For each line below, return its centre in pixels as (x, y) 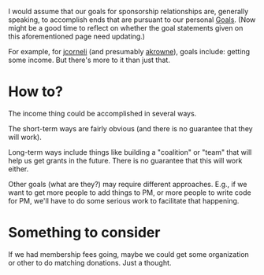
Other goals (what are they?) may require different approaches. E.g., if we (128, 184)
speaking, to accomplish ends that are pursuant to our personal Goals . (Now (132, 20)
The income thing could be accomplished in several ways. (102, 113)
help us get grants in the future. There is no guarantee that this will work (125, 160)
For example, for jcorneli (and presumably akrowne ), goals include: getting (129, 51)
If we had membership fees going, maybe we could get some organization (129, 254)
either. (19, 169)
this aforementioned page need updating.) (77, 36)
